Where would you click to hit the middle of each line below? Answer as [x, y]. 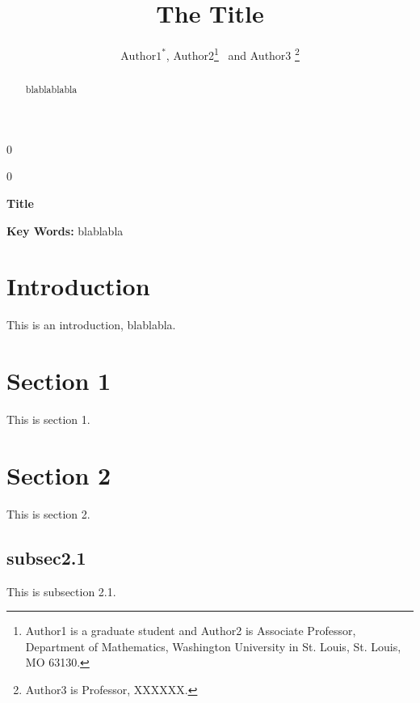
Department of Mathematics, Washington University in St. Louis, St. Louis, [213, 646]
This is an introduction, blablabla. [91, 325]
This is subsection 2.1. [61, 591]
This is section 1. [48, 419]
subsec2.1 [46, 557]
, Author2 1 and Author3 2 [233, 54]
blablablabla [51, 89]
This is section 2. [48, 513]
